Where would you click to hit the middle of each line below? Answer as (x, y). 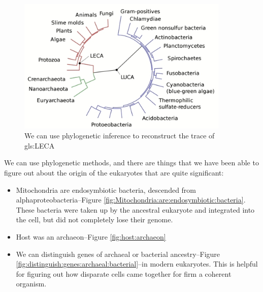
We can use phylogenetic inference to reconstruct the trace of (120, 136)
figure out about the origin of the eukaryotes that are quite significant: (114, 173)
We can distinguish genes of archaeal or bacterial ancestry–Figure (118, 254)
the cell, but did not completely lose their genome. (94, 220)
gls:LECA (40, 145)
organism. (31, 284)
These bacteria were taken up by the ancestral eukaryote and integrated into (135, 209)
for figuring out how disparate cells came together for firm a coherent (124, 273)
